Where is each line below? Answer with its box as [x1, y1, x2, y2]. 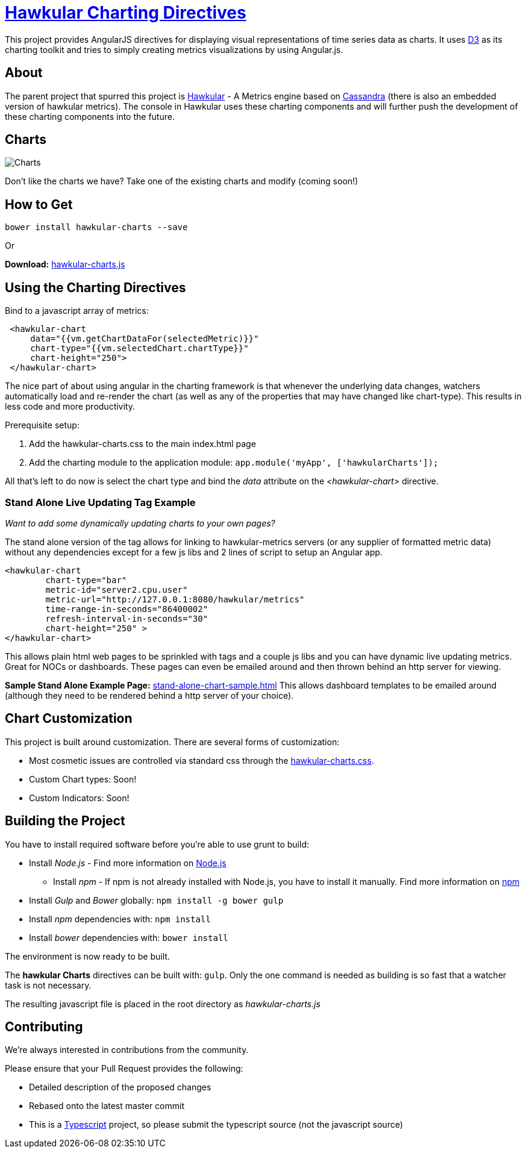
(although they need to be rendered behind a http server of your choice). [5, 690, 294, 701]
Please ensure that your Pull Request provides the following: [5, 1063, 243, 1074]
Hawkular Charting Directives [5, 2, 246, 23]
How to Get [5, 196, 73, 212]
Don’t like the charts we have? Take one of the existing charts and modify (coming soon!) [5, 176, 358, 187]
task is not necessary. [5, 980, 92, 990]
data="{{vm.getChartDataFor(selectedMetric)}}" [30, 334, 259, 344]
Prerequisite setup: [5, 420, 80, 431]
